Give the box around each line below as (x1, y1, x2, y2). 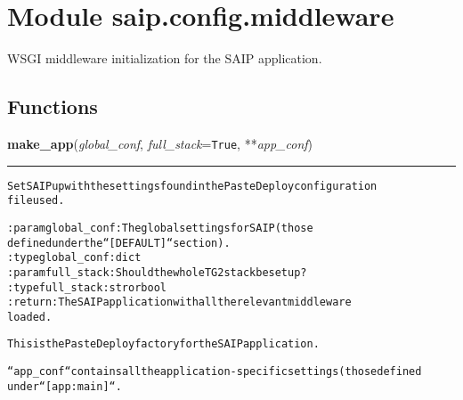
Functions (7, 93, 98, 120)
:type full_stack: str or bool (7, 281, 167, 294)
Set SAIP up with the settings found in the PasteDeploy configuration (7, 179, 378, 192)
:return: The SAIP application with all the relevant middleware (7, 296, 352, 309)
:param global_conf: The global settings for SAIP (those (7, 221, 313, 234)
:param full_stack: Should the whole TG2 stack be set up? (7, 265, 307, 279)
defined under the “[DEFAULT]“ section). (7, 236, 231, 249)
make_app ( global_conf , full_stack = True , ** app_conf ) (7, 134, 313, 152)
